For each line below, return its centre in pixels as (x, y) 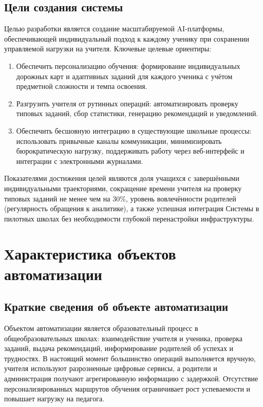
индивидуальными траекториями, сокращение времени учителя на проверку (123, 188)
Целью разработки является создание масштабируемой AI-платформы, (114, 29)
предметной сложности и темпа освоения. (82, 86)
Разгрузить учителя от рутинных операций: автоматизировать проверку (127, 103)
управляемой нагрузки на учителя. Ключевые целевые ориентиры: (108, 49)
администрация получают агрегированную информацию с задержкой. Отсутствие (131, 378)
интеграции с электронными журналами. (80, 161)
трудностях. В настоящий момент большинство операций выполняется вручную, (130, 358)
